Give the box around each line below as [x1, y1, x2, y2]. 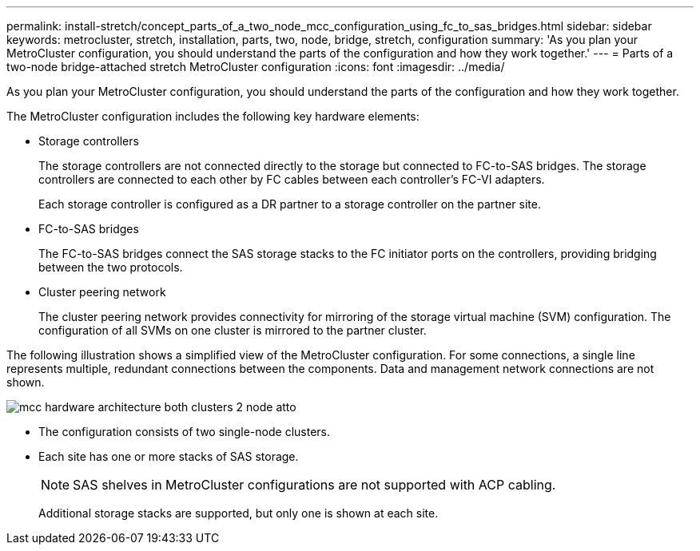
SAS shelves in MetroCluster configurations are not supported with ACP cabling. [73, 477, 556, 493]
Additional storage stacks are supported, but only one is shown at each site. [38, 506, 439, 520]
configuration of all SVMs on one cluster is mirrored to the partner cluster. [38, 323, 427, 337]
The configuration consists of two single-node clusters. [38, 425, 330, 438]
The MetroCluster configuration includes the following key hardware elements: [6, 109, 420, 123]
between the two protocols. [38, 260, 183, 274]
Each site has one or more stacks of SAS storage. [38, 450, 299, 463]
